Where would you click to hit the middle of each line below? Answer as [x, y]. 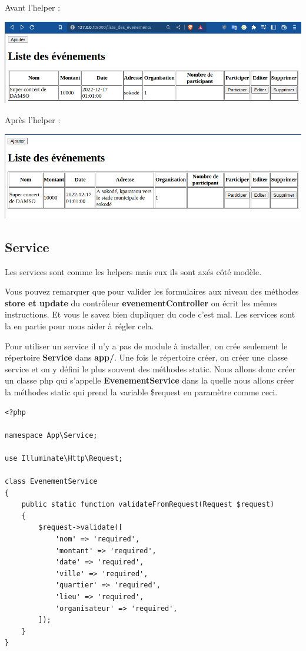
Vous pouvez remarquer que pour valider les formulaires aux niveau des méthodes [152, 291]
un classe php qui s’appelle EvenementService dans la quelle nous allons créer [149, 380]
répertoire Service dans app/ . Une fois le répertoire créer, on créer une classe [146, 357]
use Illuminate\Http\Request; [64, 458]
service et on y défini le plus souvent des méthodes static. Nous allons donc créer [150, 369]
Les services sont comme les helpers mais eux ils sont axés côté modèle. [133, 271]
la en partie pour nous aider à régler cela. [79, 325]
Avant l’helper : [33, 7]
